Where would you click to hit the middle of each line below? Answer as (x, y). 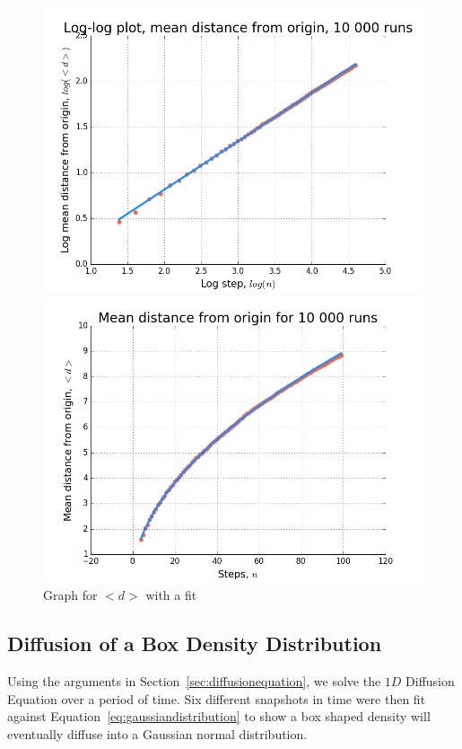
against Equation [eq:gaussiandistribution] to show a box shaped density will (219, 716)
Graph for (70, 595)
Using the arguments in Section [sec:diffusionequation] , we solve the (194, 680)
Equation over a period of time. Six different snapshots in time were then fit (217, 698)
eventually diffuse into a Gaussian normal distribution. (157, 733)
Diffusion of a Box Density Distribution (195, 643)
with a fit (171, 595)
